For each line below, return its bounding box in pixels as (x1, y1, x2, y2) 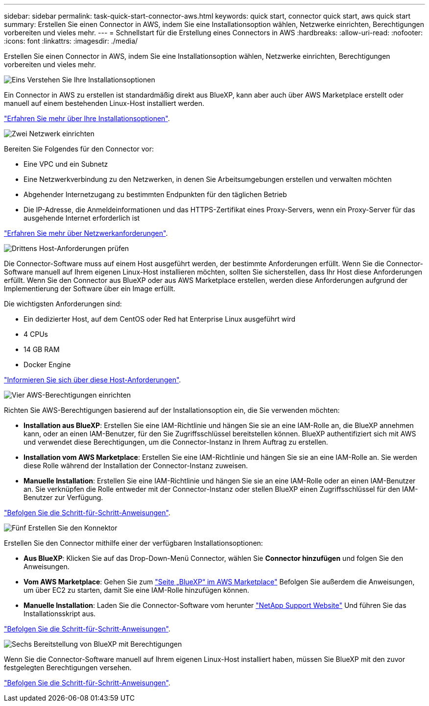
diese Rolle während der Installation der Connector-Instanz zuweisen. (24, 461, 248, 470)
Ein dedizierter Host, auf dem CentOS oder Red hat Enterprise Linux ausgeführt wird (24, 315, 296, 323)
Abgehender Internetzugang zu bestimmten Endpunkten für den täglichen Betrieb (24, 190, 287, 199)
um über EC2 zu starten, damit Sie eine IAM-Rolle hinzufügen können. (24, 586, 249, 594)
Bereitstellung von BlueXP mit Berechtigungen (33, 640, 182, 648)
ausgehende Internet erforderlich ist (24, 214, 140, 222)
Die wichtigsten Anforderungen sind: (4, 300, 122, 308)
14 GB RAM (24, 345, 60, 353)
